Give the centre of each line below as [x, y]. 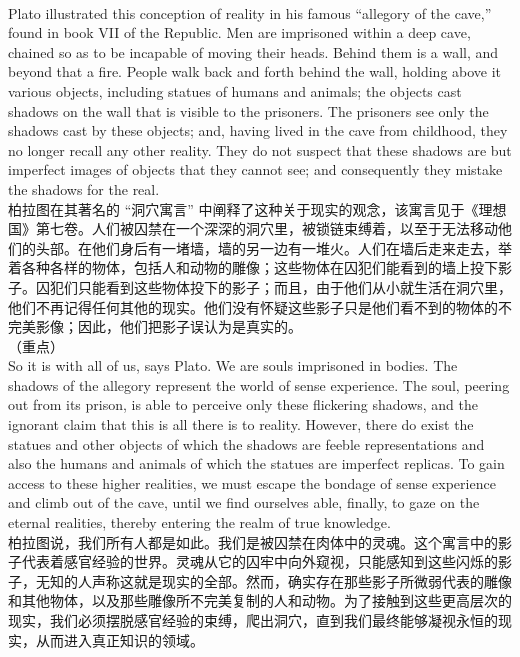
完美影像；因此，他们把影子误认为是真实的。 [155, 326]
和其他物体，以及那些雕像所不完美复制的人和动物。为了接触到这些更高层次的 [260, 600]
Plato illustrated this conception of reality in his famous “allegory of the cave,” [250, 12]
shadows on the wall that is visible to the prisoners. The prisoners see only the [248, 110]
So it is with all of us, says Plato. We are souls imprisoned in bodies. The [233, 365]
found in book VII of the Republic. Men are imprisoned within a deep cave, [239, 32]
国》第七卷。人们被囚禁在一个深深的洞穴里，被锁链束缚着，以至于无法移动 [253, 228]
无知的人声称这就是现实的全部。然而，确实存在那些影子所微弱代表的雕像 [273, 580]
